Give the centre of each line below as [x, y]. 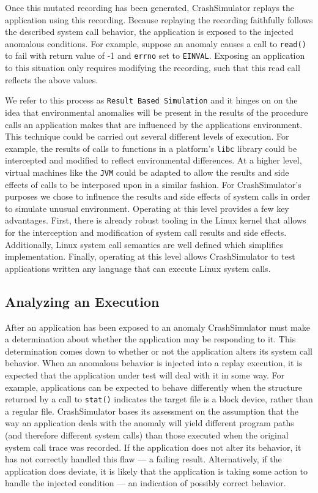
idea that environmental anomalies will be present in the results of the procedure [157, 112]
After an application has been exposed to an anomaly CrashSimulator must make [157, 327]
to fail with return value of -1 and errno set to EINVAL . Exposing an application [155, 55]
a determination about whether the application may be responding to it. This [150, 339]
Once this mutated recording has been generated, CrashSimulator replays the [150, 7]
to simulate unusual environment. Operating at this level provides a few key [147, 208]
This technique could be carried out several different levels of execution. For [147, 136]
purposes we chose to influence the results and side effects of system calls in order [158, 196]
